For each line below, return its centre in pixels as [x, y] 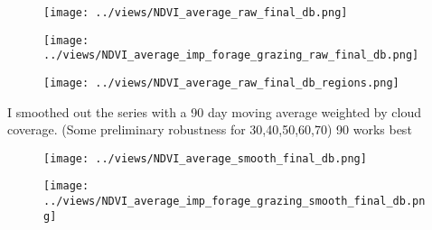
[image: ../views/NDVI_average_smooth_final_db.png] [205, 158]
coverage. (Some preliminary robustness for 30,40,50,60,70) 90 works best [210, 129]
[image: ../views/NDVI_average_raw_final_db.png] [196, 13]
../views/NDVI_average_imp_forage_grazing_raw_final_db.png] [231, 55]
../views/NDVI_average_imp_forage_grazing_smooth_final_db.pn [235, 202]
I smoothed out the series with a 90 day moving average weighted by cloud [214, 111]
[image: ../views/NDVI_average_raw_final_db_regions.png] [221, 83]
